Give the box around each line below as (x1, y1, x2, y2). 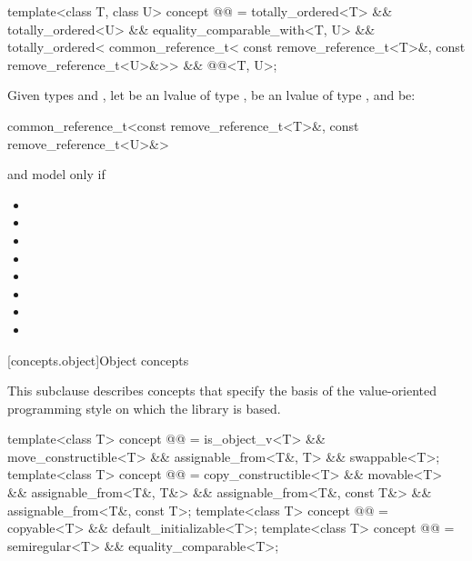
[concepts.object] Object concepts (7, 350, 189, 369)
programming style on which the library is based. (7, 398, 281, 417)
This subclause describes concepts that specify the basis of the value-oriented (7, 381, 437, 400)
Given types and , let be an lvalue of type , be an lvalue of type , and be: (7, 85, 416, 105)
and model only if (7, 165, 105, 184)
